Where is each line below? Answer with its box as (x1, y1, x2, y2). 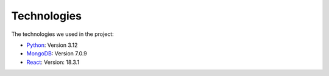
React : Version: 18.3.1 (26, 58, 79, 66)
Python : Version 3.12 (26, 41, 78, 49)
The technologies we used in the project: (11, 30, 114, 38)
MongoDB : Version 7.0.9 (26, 50, 88, 57)
